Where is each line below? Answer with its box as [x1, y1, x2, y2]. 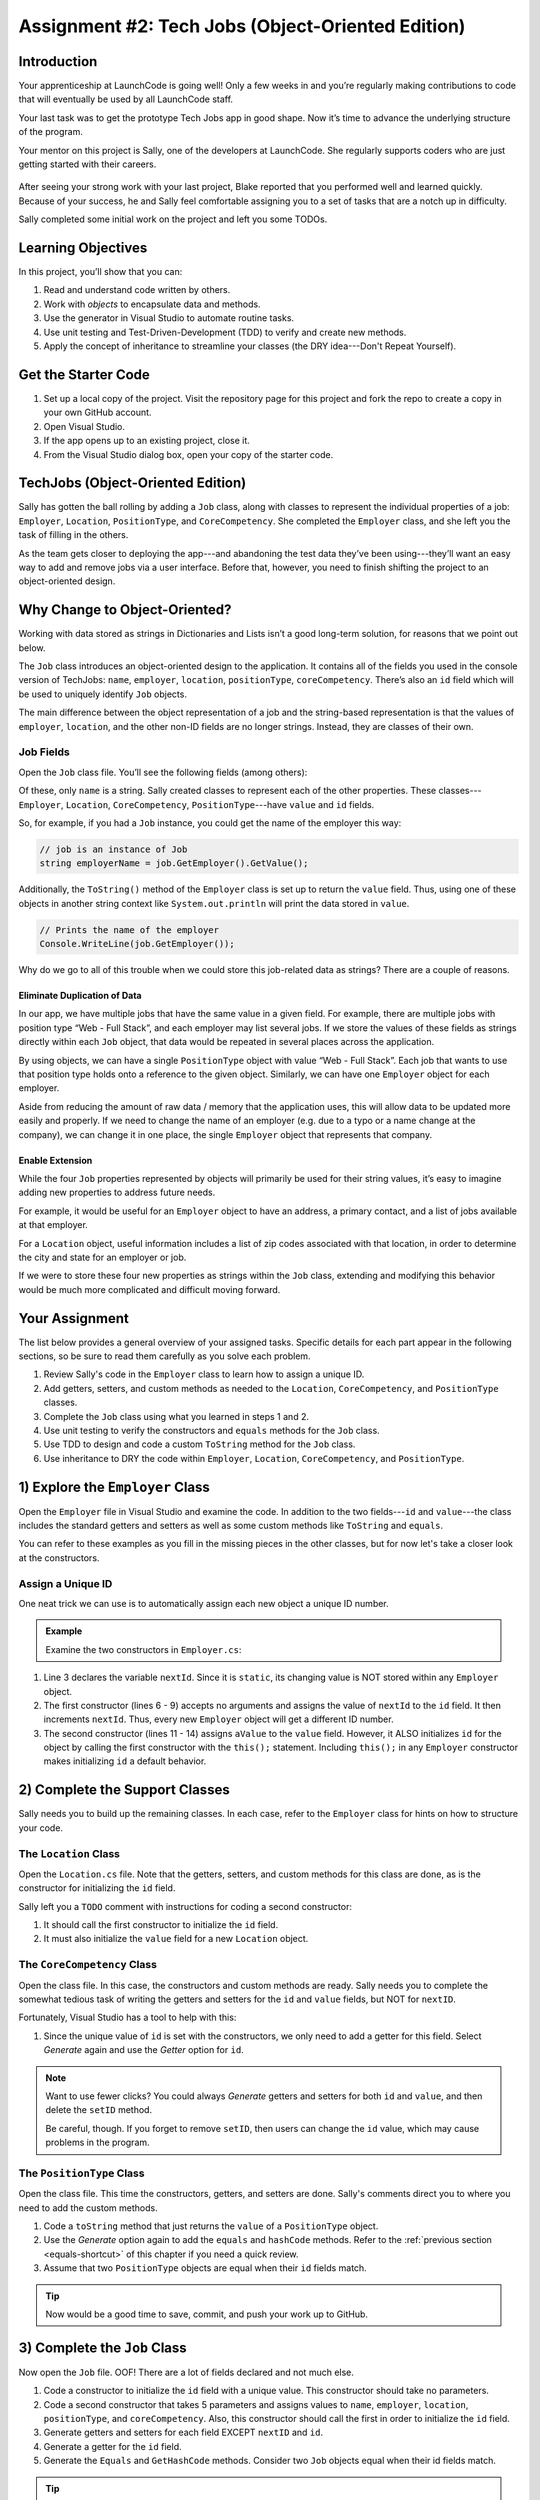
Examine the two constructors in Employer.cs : [45, 1643, 242, 1655]
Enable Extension [18, 1154, 93, 1166]
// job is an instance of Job [39, 843, 188, 855]
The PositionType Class [18, 2166, 145, 2180]
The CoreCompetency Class [18, 1958, 157, 1972]
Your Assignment [18, 1310, 129, 1327]
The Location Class [18, 1846, 120, 1860]
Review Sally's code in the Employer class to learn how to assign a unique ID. [43, 1368, 365, 1380]
